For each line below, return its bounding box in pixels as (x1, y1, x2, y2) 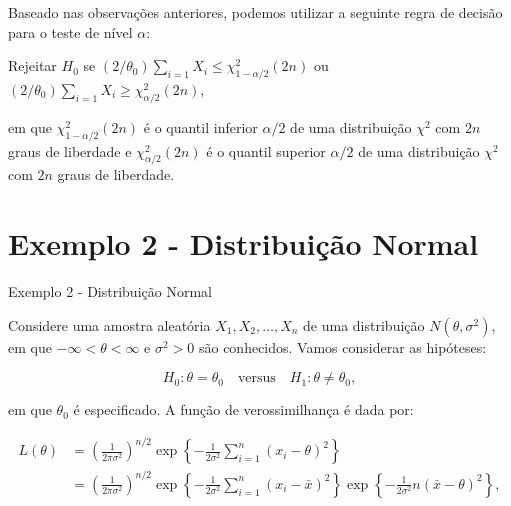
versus (237, 371, 276, 386)
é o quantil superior (206, 140, 326, 161)
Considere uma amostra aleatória (8, 314, 211, 335)
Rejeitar (8, 55, 57, 76)
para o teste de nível (8, 21, 133, 42)
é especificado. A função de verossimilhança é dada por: (73, 399, 414, 420)
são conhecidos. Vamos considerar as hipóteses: (198, 336, 487, 357)
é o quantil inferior (143, 116, 258, 137)
